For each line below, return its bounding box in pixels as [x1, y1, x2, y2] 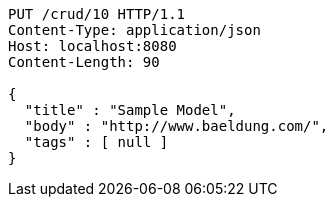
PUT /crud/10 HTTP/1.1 [8, 6, 186, 22]
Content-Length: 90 [8, 54, 160, 70]
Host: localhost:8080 [8, 38, 177, 54]
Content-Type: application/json [8, 22, 261, 38]
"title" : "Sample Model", [24, 102, 236, 118]
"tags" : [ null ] [24, 134, 169, 150]
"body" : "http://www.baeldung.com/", [24, 118, 329, 134]
